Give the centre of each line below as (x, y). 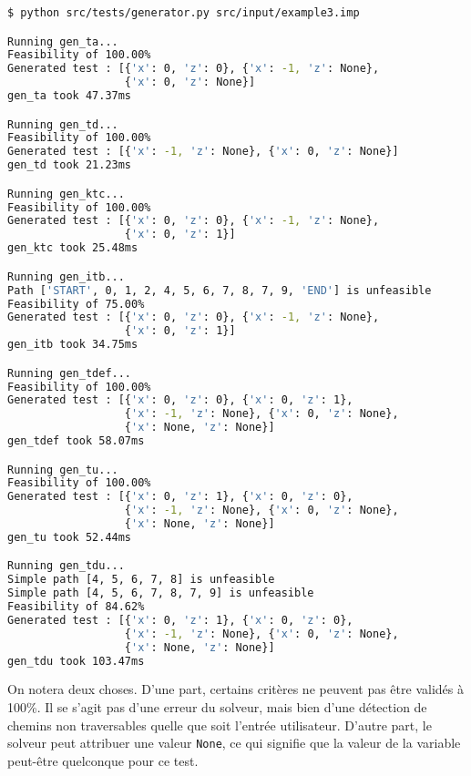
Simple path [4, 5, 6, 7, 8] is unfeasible (141, 580)
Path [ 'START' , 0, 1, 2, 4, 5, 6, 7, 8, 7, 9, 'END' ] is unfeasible (220, 290)
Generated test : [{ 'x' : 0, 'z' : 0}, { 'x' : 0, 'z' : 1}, (180, 400)
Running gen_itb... (66, 276)
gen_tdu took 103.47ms (76, 661)
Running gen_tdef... (70, 373)
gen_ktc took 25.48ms (73, 248)
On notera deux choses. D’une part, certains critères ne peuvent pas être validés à (235, 689)
